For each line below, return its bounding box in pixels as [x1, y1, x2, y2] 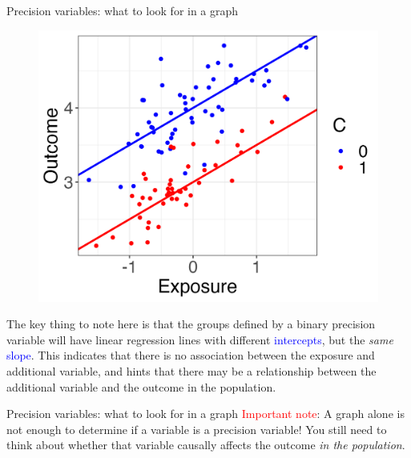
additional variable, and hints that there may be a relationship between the [6, 363, 377, 380]
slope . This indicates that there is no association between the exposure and [6, 347, 375, 364]
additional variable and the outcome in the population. [6, 378, 276, 395]
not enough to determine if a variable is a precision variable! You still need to [6, 420, 387, 437]
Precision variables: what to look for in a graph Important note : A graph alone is [6, 405, 405, 422]
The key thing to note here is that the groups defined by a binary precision [6, 315, 376, 332]
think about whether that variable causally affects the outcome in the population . [6, 436, 405, 453]
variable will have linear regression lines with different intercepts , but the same [6, 331, 393, 348]
